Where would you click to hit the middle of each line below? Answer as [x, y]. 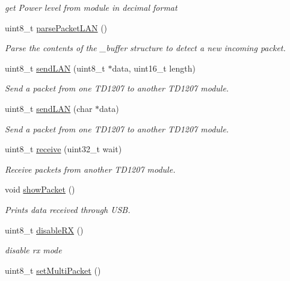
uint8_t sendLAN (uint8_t [55, 68]
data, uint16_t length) [154, 68]
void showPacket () [40, 189]
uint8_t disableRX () [44, 230]
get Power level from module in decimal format [91, 7]
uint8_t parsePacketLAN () [56, 27]
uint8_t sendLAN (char [49, 108]
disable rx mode [33, 250]
